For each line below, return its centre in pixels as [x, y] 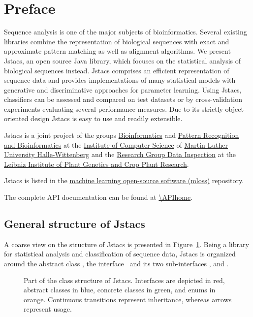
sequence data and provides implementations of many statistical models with [120, 80]
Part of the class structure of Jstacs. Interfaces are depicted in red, [124, 280]
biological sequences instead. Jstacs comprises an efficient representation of [117, 70]
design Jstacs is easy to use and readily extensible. [107, 118]
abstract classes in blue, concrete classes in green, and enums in [120, 290]
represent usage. [48, 309]
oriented [16, 118]
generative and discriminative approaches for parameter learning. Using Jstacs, [123, 89]
